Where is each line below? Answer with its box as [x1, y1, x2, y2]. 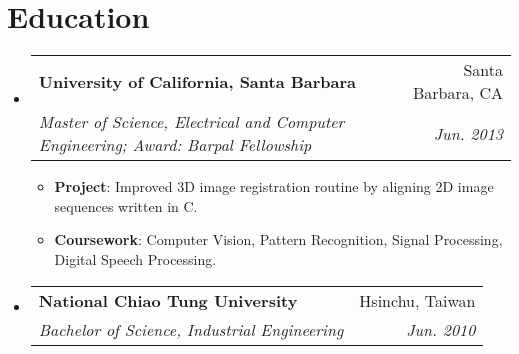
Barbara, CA [412, 81, 503, 105]
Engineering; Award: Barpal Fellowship [38, 133, 312, 157]
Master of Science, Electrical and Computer [38, 110, 345, 134]
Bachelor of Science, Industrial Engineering [38, 317, 344, 341]
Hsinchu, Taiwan [359, 288, 476, 312]
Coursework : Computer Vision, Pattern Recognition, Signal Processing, [54, 229, 503, 250]
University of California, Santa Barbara [38, 69, 357, 93]
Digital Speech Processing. [54, 248, 217, 269]
